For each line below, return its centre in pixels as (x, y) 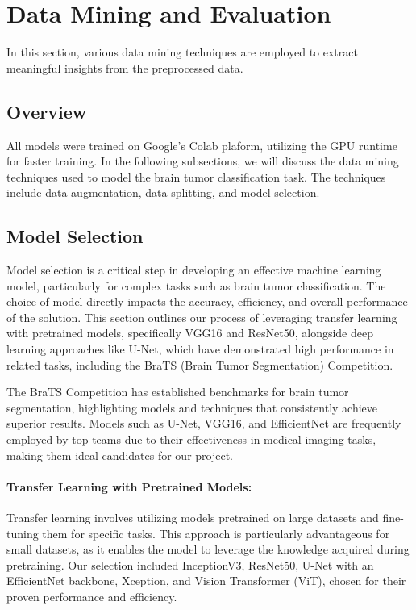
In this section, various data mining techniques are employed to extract (182, 52)
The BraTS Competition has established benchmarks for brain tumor (178, 392)
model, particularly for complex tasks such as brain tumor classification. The (196, 285)
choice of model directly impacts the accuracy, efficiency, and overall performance (207, 301)
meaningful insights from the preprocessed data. (125, 67)
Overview (47, 111)
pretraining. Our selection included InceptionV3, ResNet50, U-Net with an (190, 564)
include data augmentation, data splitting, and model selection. (163, 192)
